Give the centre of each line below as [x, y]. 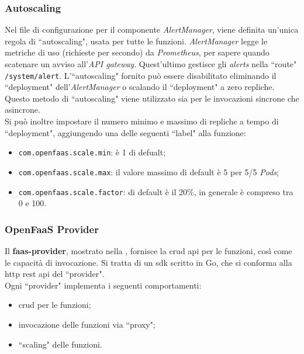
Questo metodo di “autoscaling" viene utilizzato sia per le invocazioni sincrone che [152, 98]
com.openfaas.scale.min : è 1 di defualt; [92, 152]
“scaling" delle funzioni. [60, 344]
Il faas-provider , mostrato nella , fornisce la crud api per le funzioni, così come [148, 251]
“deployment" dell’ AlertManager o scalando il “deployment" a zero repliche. [140, 87]
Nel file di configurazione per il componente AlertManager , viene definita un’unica [152, 29]
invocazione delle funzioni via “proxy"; [87, 324]
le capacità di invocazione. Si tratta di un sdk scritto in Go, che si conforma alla [148, 262]
